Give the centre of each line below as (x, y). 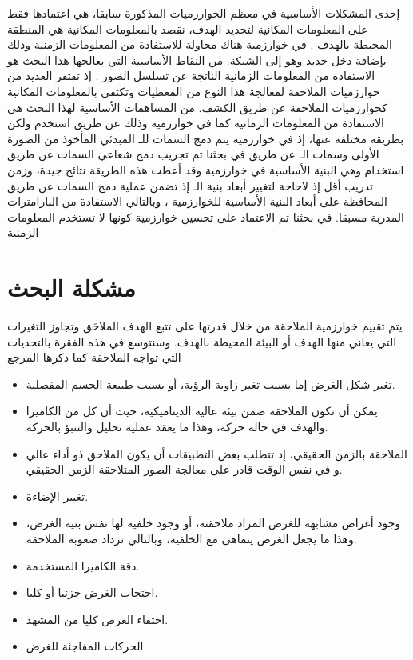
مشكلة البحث (71, 288)
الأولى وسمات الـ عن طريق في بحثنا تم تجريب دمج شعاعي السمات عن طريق (193, 154)
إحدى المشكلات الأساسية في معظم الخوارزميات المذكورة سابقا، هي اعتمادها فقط (204, 13)
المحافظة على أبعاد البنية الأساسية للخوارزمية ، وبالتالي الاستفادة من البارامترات (197, 201)
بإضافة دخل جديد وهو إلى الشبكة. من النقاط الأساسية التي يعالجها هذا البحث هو (197, 60)
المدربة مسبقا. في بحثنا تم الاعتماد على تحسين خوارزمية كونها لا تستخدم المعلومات (206, 216)
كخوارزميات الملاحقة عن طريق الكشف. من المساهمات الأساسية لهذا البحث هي (197, 107)
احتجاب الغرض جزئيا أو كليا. (92, 592)
